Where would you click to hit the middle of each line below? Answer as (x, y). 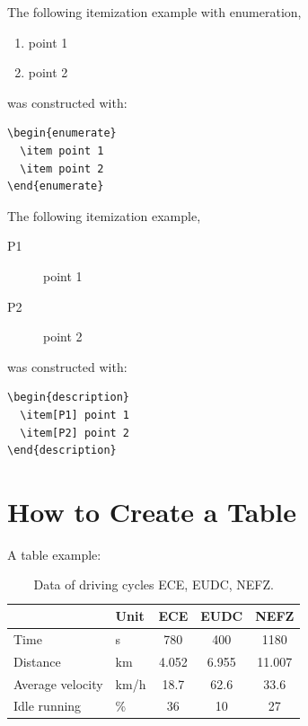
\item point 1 (62, 151)
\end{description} (62, 451)
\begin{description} (69, 398)
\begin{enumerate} (62, 133)
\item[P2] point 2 (75, 433)
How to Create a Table (152, 511)
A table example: (54, 554)
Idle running (48, 706)
